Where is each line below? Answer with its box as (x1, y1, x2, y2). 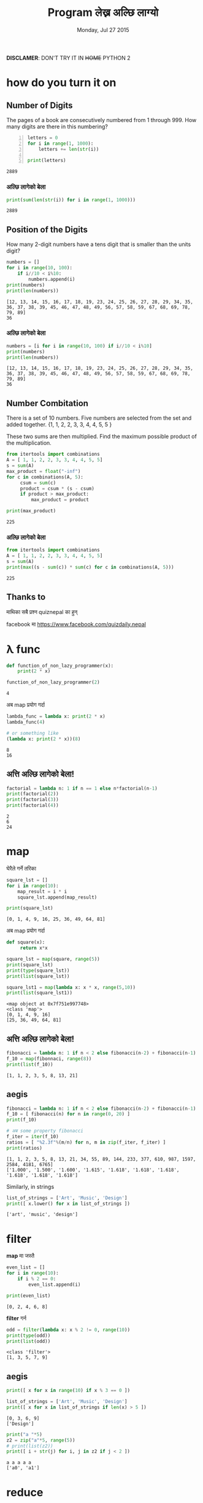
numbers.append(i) (28, 276, 75, 282)
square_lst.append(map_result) (17, 894, 98, 901)
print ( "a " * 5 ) (6, 1431, 43, 1437)
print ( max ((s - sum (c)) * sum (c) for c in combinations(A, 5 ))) (6, 564, 174, 570)
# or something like (6, 730, 59, 736)
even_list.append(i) (28, 1282, 81, 1288)
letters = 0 (27, 134, 58, 140)
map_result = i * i (17, 888, 67, 894)
